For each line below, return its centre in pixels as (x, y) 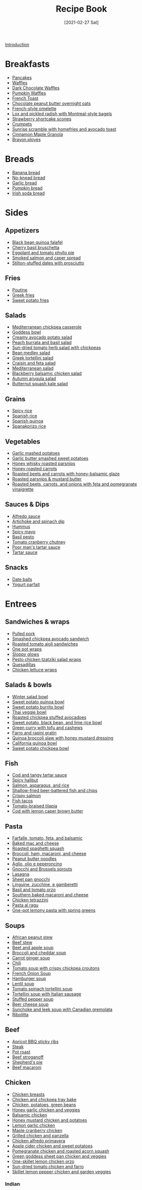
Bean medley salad (31, 353)
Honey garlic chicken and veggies (46, 1109)
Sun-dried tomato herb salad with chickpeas (56, 347)
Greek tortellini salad (33, 358)
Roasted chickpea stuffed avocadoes (49, 717)
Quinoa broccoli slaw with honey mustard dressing (63, 738)
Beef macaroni (27, 1067)
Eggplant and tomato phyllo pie (43, 252)
